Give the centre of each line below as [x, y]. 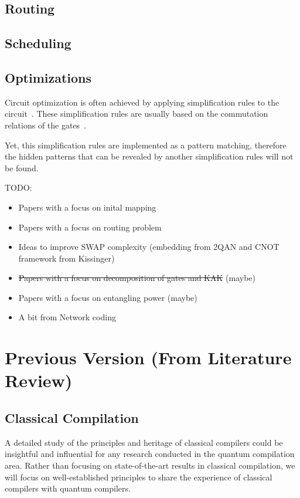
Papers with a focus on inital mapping [87, 207]
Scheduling [38, 43]
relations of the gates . [46, 125]
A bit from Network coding [67, 317]
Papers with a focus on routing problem [90, 227]
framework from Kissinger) [67, 258]
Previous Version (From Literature [148, 358]
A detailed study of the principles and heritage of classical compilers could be [144, 442]
